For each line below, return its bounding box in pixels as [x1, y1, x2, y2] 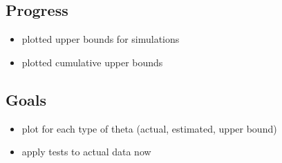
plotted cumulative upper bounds [21, 55, 163, 69]
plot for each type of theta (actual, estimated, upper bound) [21, 121, 277, 135]
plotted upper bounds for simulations [21, 32, 180, 46]
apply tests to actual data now [21, 144, 151, 159]
